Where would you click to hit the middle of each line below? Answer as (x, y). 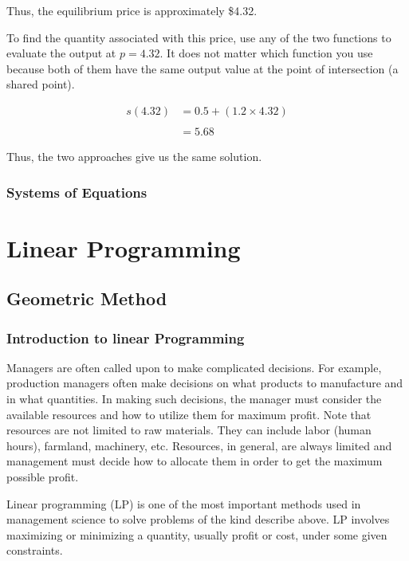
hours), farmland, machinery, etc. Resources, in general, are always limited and (199, 445)
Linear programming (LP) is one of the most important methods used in (184, 503)
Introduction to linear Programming (126, 337)
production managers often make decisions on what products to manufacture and (205, 383)
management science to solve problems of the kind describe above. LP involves (198, 519)
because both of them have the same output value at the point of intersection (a (203, 68)
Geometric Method (87, 298)
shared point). (41, 84)
